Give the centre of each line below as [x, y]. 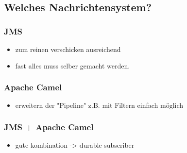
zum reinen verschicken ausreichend [68, 49]
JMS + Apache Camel [49, 127]
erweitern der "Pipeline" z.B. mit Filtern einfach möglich [99, 105]
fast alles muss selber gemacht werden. [73, 65]
